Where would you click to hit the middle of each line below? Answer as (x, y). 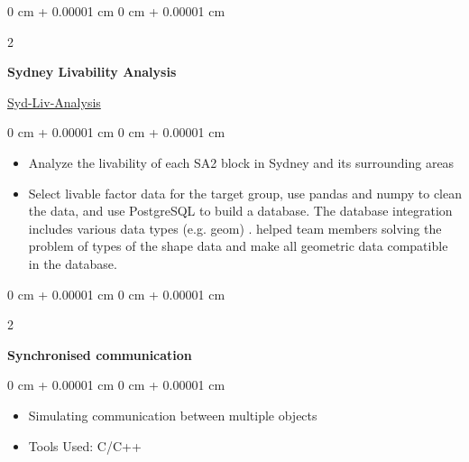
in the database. (73, 263)
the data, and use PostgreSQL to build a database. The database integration (240, 211)
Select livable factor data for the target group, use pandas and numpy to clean (245, 193)
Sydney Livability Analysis (92, 72)
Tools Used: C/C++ (85, 445)
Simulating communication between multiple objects (173, 415)
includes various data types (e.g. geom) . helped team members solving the (235, 228)
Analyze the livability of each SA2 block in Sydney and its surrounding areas (241, 162)
